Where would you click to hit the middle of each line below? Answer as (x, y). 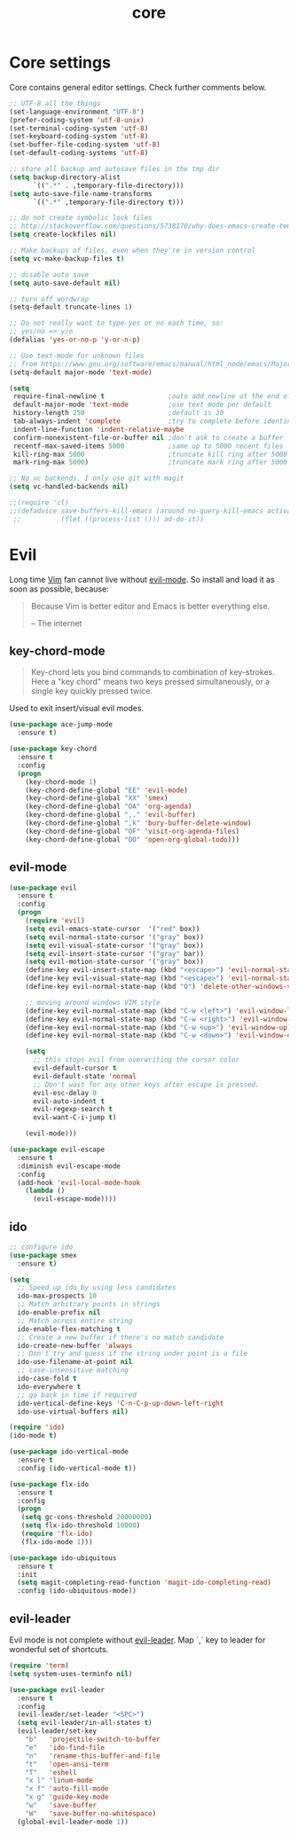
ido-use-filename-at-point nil (75, 1362)
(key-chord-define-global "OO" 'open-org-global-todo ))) (133, 839)
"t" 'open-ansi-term (67, 1764)
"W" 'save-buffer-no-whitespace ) (91, 1813)
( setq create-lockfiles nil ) (63, 235)
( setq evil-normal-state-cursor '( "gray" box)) (114, 937)
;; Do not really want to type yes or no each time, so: (117, 323)
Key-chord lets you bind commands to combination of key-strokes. (153, 672)
